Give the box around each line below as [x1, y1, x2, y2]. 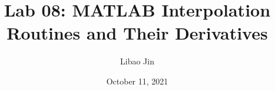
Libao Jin [120, 55, 154, 67]
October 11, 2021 [106, 74, 168, 87]
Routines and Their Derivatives [6, 21, 268, 45]
